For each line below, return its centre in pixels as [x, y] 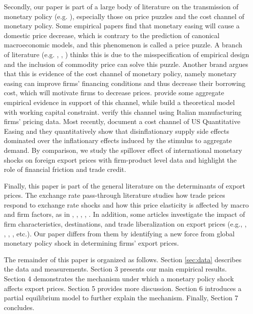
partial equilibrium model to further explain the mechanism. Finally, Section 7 [121, 298]
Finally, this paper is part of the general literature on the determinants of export [125, 185]
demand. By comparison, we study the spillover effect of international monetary [123, 150]
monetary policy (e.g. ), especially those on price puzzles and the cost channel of [124, 16]
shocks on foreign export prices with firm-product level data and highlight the [120, 159]
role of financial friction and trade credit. [65, 169]
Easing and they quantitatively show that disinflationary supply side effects [117, 131]
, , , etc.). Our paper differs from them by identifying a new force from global [119, 233]
